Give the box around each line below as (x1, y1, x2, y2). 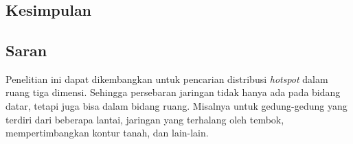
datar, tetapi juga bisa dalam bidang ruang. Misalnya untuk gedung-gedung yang (5, 98, 348, 112)
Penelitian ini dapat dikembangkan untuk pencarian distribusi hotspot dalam (5, 71, 328, 86)
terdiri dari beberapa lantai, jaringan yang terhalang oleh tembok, (5, 112, 284, 126)
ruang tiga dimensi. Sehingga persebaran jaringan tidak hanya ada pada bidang (5, 85, 341, 99)
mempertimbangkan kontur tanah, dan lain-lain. (5, 125, 209, 140)
